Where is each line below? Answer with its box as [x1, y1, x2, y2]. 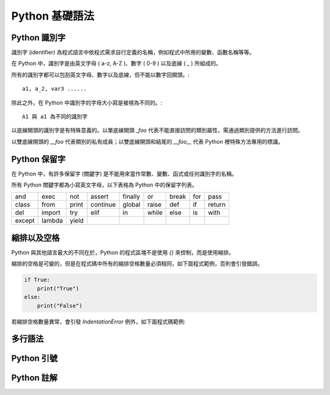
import [42, 209, 61, 217]
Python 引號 [11, 353, 58, 364]
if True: [24, 276, 51, 284]
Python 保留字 [11, 153, 66, 164]
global [122, 201, 141, 209]
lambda [42, 216, 64, 225]
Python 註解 [11, 373, 58, 383]
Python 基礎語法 [11, 9, 95, 23]
